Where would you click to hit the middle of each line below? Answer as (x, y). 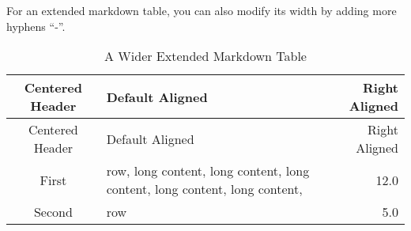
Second (53, 212)
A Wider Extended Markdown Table (205, 56)
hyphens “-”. (36, 26)
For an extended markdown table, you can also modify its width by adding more (202, 10)
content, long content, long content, (204, 189)
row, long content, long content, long (208, 171)
